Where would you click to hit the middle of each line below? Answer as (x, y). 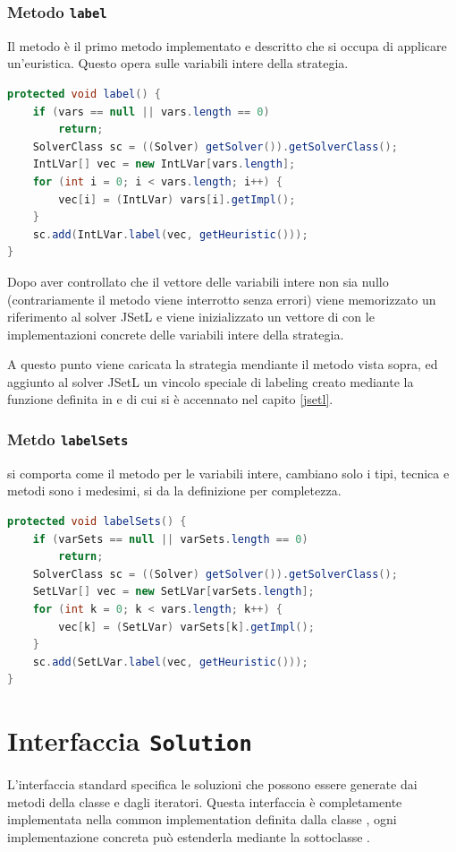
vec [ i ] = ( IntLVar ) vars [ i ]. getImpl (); (177, 199)
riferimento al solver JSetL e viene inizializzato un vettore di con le (191, 317)
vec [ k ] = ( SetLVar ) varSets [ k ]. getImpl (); (186, 627)
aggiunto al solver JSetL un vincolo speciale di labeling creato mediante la (211, 381)
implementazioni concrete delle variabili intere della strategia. (176, 334)
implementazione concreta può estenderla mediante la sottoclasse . (189, 837)
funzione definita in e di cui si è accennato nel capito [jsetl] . (170, 399)
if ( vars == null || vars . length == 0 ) (151, 112)
